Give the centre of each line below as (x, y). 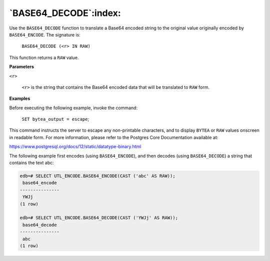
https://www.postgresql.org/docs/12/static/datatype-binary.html (75, 147)
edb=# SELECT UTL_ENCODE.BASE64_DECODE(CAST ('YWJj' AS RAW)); (99, 218)
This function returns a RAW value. (44, 57)
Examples (20, 99)
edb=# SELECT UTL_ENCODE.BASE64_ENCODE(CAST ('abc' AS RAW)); (97, 176)
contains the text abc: (32, 163)
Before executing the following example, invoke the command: (73, 108)
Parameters (22, 67)
